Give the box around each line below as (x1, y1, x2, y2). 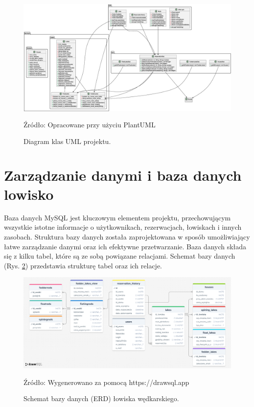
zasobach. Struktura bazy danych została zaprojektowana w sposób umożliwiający (4, 231, 250, 241)
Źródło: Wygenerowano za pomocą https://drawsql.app (23, 377, 189, 387)
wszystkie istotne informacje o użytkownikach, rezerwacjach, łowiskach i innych (4, 222, 242, 232)
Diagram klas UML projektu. (23, 136, 111, 146)
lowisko (4, 184, 54, 204)
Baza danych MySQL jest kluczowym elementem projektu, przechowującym (4, 212, 231, 222)
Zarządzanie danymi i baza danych (4, 165, 242, 185)
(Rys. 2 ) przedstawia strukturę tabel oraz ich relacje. (4, 260, 162, 270)
